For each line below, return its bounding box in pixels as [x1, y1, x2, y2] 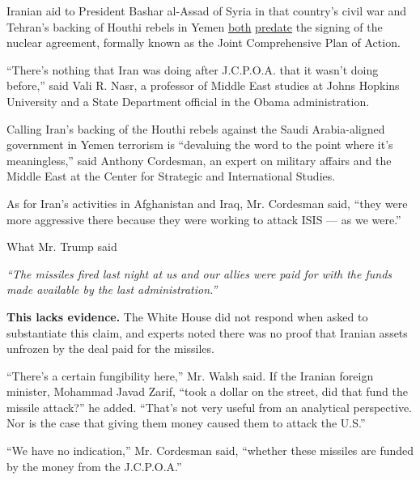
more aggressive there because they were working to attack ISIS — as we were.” [6, 210, 401, 227]
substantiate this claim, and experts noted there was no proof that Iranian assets [6, 324, 408, 341]
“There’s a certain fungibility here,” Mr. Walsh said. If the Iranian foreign [6, 367, 374, 384]
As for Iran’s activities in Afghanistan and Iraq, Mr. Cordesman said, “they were [6, 194, 408, 211]
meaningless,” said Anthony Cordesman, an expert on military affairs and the [6, 151, 392, 168]
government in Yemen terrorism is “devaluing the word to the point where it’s [6, 136, 393, 153]
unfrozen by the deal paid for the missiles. [6, 340, 214, 357]
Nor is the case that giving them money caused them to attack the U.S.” [6, 414, 366, 431]
